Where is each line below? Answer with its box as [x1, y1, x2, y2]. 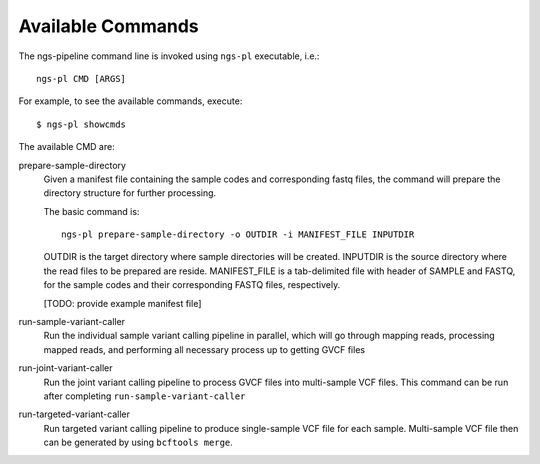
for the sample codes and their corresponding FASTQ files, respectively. [43, 279, 341, 291]
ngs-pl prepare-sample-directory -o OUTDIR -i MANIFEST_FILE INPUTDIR [61, 229, 415, 240]
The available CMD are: [18, 141, 115, 153]
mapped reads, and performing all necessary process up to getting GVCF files [43, 343, 365, 355]
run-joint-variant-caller [18, 362, 114, 374]
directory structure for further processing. [43, 187, 217, 199]
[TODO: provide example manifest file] [43, 297, 202, 309]
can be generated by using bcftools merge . [43, 436, 234, 449]
